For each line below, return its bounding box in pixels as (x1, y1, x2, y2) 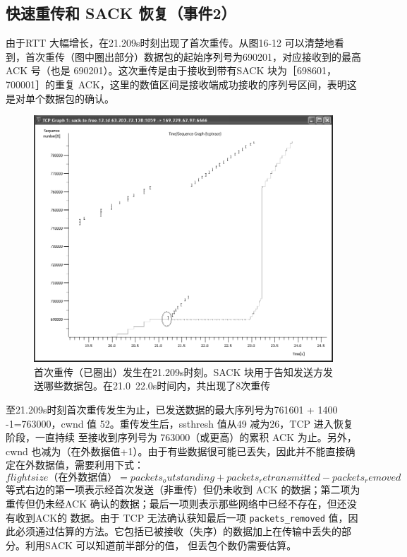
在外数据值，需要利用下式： (15, 457, 144, 472)
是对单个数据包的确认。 (6, 90, 114, 105)
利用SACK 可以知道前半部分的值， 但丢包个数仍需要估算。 (25, 537, 297, 552)
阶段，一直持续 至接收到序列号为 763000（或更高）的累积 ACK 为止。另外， (6, 430, 357, 445)
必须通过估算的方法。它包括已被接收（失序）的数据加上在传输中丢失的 (15, 524, 341, 539)
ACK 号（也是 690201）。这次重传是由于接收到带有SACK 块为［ (6, 63, 297, 78)
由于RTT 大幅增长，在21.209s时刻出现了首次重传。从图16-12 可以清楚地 (6, 35, 334, 50)
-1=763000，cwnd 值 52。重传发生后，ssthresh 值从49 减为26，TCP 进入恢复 (6, 416, 353, 430)
